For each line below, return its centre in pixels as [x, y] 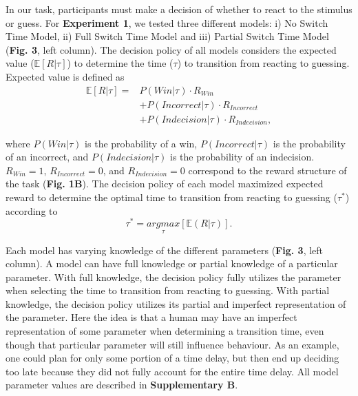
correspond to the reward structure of [267, 170]
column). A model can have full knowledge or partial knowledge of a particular [172, 263]
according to [32, 210]
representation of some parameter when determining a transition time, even [165, 331]
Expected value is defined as [65, 76]
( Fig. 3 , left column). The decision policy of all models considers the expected [171, 49]
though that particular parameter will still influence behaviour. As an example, [172, 344]
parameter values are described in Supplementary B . [122, 385]
